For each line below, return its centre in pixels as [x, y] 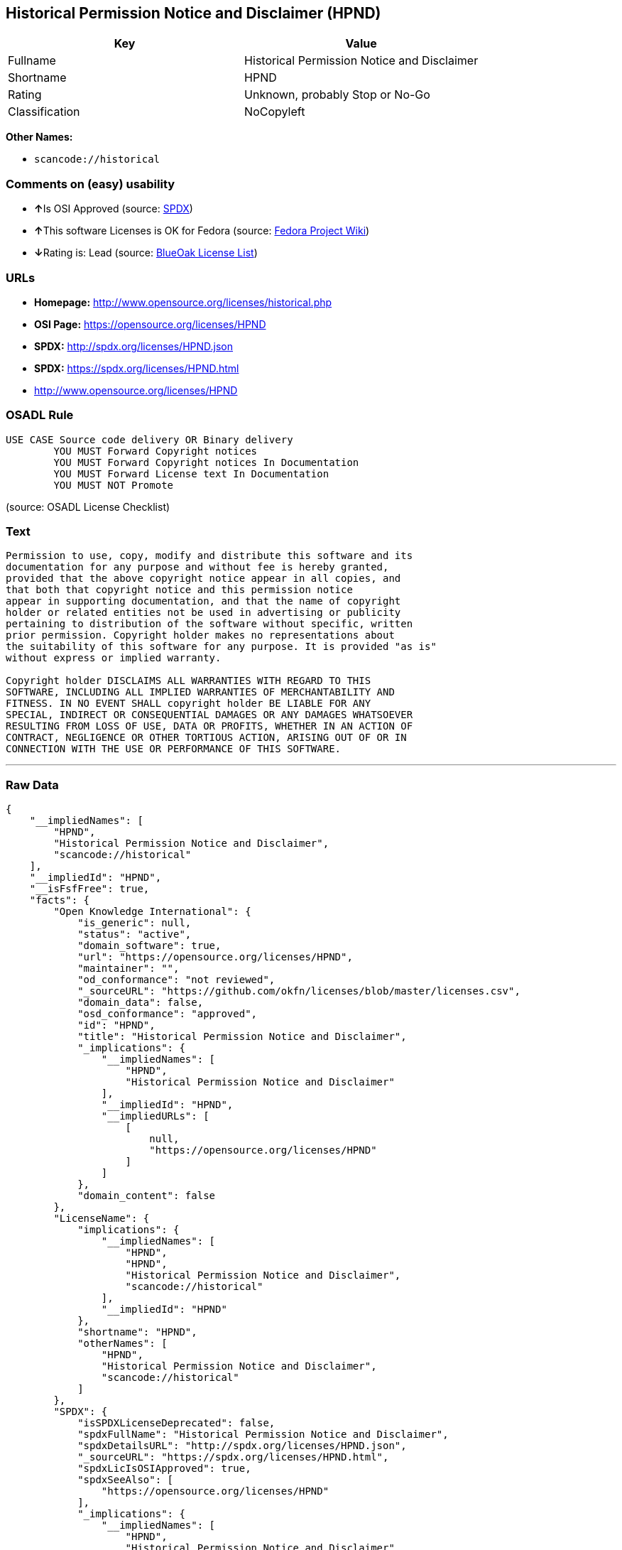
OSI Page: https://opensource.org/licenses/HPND [150, 324]
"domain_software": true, [149, 946]
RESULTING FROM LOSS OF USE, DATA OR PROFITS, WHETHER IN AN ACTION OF [209, 726]
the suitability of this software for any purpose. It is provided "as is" [221, 647]
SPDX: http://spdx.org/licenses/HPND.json [134, 346]
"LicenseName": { [102, 1219]
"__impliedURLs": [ [155, 1116]
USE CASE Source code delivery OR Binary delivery [149, 439]
